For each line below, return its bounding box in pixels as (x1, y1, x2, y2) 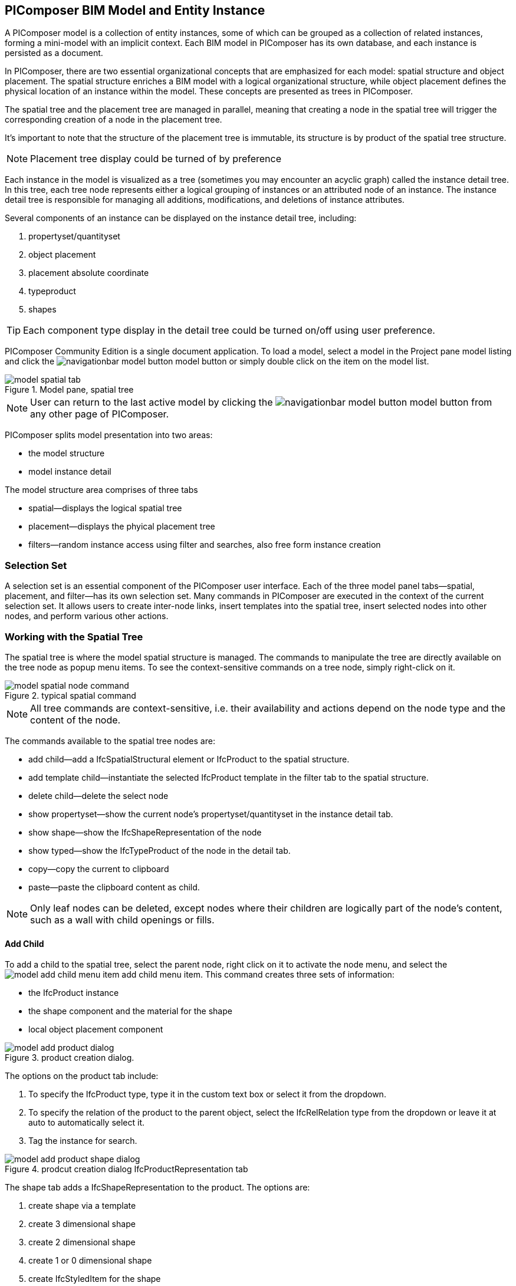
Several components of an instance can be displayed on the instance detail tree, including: (5, 213, 357, 223)
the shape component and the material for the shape (28, 1006, 232, 1017)
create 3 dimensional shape (28, 1219, 136, 1229)
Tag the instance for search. (28, 1136, 137, 1146)
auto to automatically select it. (28, 1117, 145, 1128)
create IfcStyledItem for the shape (28, 1274, 161, 1284)
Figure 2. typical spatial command (5, 690, 136, 700)
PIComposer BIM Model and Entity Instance (5, 3, 265, 18)
